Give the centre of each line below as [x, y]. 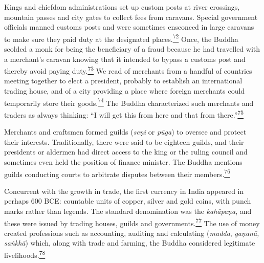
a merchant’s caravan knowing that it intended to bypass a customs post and [125, 59]
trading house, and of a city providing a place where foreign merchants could [125, 91]
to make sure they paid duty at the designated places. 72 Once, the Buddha [121, 38]
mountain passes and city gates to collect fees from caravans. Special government [131, 17]
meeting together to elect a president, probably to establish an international [123, 81]
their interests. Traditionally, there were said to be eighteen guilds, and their [124, 141]
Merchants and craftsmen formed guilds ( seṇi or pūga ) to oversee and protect [125, 132]
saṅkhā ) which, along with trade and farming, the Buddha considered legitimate [130, 243]
